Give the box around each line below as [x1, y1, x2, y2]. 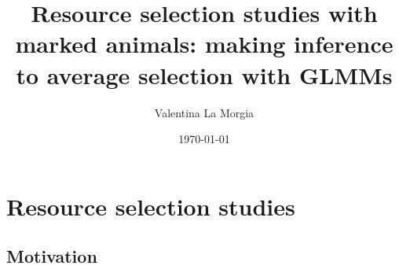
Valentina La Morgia [154, 104, 254, 120]
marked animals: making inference [15, 28, 394, 60]
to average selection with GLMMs [16, 58, 393, 90]
